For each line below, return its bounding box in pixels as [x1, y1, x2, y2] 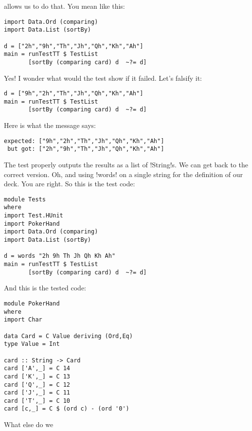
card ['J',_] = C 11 [4, 389, 71, 396]
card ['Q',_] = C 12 [4, 381, 71, 388]
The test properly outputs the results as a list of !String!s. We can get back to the [4, 160, 248, 169]
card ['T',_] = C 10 [4, 397, 71, 404]
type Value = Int [4, 341, 60, 348]
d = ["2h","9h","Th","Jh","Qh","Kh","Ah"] [4, 42, 144, 50]
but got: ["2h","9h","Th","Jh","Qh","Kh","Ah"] [7, 145, 164, 153]
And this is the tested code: [4, 283, 86, 293]
